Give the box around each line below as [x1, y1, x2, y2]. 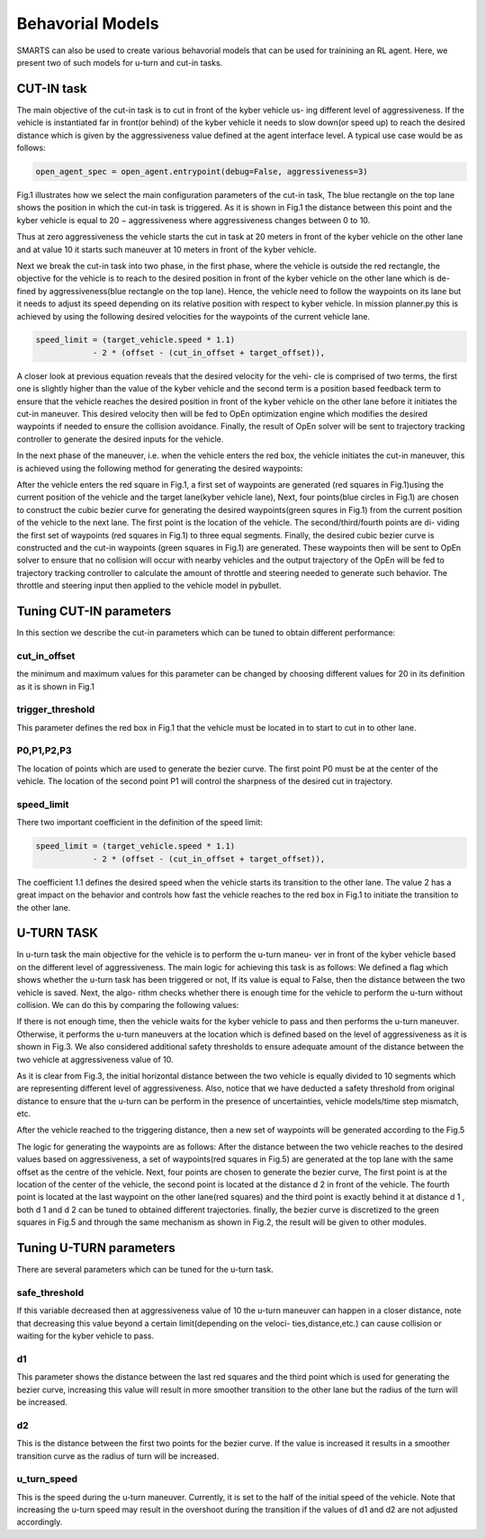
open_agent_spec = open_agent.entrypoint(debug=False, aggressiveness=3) [35, 166, 368, 176]
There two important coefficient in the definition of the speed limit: [16, 817, 263, 828]
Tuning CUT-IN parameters [16, 603, 172, 618]
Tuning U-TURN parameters [16, 1240, 175, 1255]
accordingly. [16, 1516, 63, 1527]
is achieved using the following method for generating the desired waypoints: [16, 463, 303, 473]
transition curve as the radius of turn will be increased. [16, 1450, 220, 1462]
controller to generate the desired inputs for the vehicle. [16, 433, 224, 445]
